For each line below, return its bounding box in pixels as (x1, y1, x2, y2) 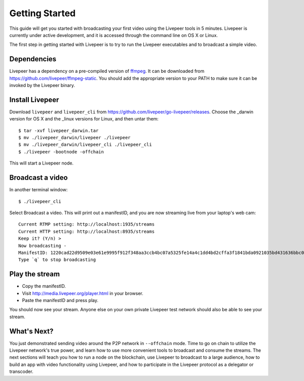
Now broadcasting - (18, 243, 67, 248)
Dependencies (9, 55, 57, 63)
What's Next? (9, 327, 54, 335)
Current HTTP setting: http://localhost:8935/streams (18, 228, 155, 234)
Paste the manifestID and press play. (22, 297, 99, 303)
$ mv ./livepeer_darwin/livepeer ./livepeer (18, 135, 131, 141)
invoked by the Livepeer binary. (9, 82, 75, 89)
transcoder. (9, 368, 33, 374)
